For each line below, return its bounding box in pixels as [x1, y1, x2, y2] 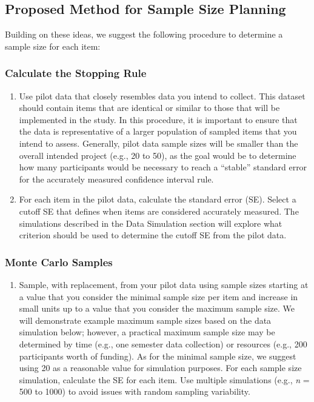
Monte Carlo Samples [5, 254, 113, 269]
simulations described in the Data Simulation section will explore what [19, 216, 282, 229]
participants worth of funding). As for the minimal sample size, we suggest [19, 349, 296, 362]
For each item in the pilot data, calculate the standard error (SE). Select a [19, 193, 296, 206]
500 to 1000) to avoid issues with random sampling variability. [19, 385, 250, 398]
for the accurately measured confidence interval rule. [19, 172, 214, 185]
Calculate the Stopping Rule [5, 65, 147, 81]
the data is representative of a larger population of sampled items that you [19, 125, 297, 138]
